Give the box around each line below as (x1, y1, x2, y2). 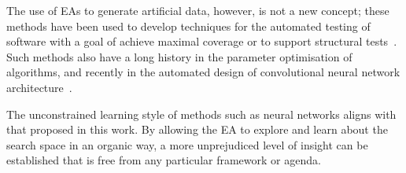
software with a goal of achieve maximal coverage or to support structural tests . (6, 33, 397, 50)
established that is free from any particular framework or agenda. (6, 152, 321, 168)
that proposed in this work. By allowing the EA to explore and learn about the (6, 121, 388, 138)
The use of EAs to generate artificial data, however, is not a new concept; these (6, 2, 389, 18)
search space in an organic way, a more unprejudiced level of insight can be (6, 136, 368, 153)
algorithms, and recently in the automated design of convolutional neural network (6, 64, 400, 80)
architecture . (6, 79, 72, 95)
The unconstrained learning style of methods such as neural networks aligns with (6, 105, 397, 122)
